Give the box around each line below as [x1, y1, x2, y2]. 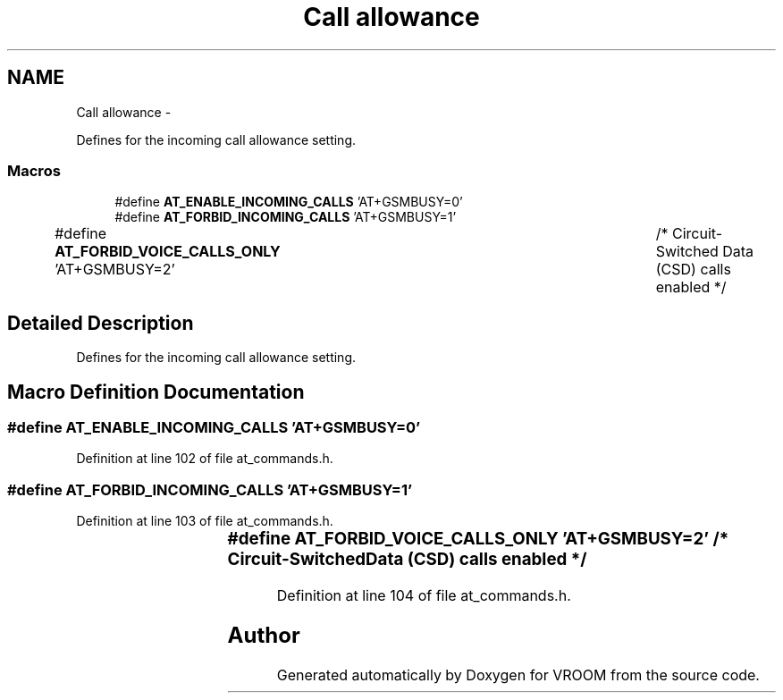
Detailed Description [7, 311, 194, 334]
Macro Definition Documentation [7, 380, 305, 403]
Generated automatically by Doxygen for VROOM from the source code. [276, 665, 760, 684]
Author [227, 621, 300, 648]
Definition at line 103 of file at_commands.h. [76, 513, 333, 529]
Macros [7, 161, 61, 180]
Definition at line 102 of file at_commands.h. [76, 451, 333, 467]
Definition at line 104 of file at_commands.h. [276, 586, 571, 604]
